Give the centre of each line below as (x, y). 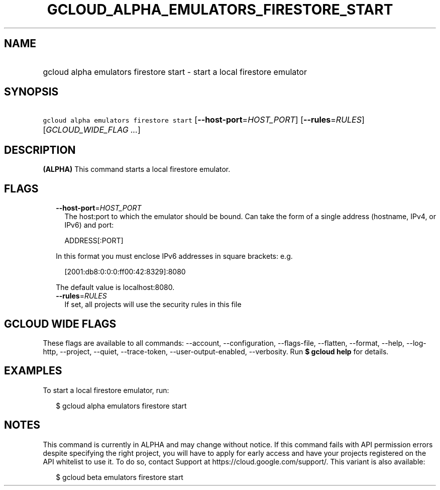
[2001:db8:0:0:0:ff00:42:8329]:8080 (125, 272)
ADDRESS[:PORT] (94, 241)
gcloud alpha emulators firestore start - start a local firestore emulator (175, 72)
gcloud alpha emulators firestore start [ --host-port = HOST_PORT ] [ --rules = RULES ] (204, 120)
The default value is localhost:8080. (115, 287)
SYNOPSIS (31, 92)
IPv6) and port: (89, 225)
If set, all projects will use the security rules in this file (153, 305)
